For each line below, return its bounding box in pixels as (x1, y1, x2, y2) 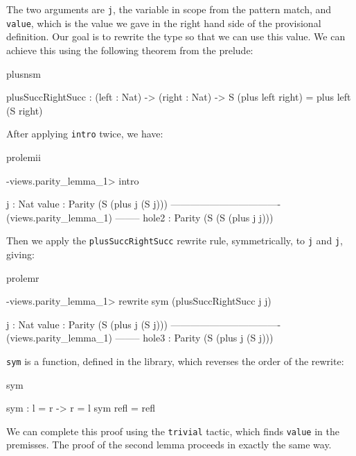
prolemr (6, 270, 39, 285)
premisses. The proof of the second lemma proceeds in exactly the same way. (6, 437, 332, 452)
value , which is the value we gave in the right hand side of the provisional (6, 15, 321, 30)
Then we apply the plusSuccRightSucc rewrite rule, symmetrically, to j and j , (6, 233, 343, 248)
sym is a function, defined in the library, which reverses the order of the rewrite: (6, 353, 344, 368)
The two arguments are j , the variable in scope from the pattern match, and (6, 2, 332, 16)
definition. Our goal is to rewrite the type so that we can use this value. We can (6, 29, 346, 44)
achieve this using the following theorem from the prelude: (6, 42, 253, 57)
